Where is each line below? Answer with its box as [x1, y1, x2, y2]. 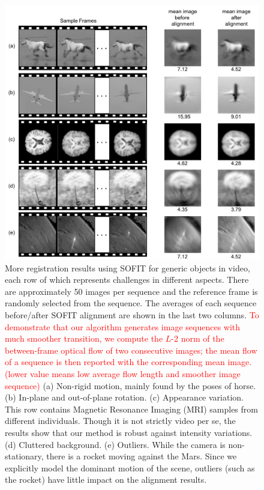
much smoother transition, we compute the [5, 332, 163, 345]
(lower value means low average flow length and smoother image [5, 367, 241, 380]
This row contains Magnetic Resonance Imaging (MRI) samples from [5, 402, 258, 415]
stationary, [5, 450, 44, 462]
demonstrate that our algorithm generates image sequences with [5, 320, 241, 333]
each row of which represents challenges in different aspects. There [5, 273, 249, 286]
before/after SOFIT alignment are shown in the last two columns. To [5, 308, 259, 321]
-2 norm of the [171, 332, 224, 345]
